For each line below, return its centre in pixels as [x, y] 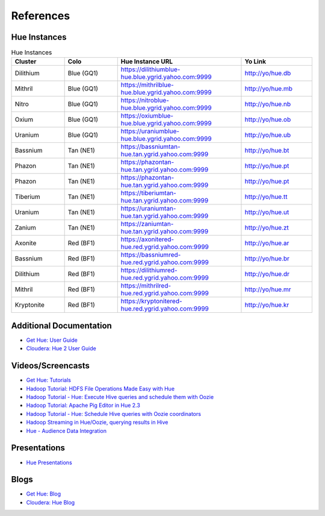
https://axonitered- [147, 239]
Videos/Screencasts [50, 366]
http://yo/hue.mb [269, 89]
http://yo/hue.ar [267, 243]
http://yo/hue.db [268, 74]
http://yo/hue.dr [267, 274]
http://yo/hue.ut [267, 212]
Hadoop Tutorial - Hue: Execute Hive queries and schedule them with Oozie [120, 397]
